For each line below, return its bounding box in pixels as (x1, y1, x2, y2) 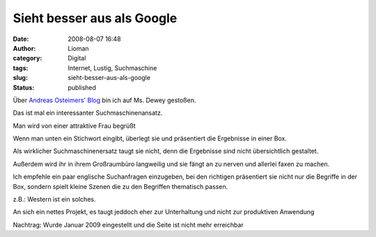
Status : (13, 83, 35, 92)
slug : (13, 74, 28, 82)
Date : (13, 35, 29, 43)
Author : (13, 44, 36, 52)
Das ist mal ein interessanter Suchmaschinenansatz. (13, 108, 163, 117)
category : (13, 54, 42, 63)
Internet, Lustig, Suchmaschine (68, 63, 157, 72)
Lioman (68, 44, 90, 52)
